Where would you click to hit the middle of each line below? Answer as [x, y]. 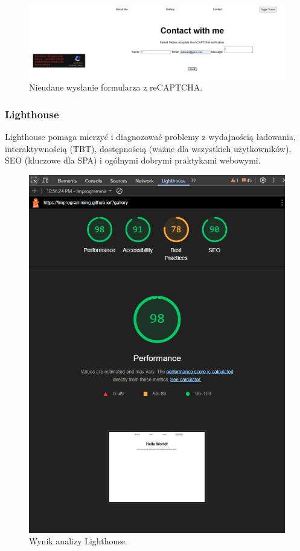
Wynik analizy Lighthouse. [78, 541]
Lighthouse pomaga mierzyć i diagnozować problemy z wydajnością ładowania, [150, 136]
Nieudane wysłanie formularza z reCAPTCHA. [116, 87]
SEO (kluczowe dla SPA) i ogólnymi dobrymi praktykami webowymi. [133, 160]
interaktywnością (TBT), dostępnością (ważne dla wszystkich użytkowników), [148, 148]
